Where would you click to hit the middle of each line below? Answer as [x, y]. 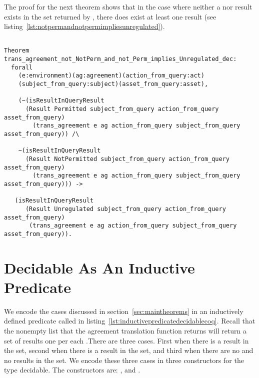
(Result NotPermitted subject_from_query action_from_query [127, 159]
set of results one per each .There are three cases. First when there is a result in [126, 340]
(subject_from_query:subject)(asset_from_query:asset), [113, 84]
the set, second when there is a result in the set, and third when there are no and [129, 350]
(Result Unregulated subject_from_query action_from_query [125, 209]
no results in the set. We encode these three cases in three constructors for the [124, 360]
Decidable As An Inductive [99, 267]
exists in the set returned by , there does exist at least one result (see [110, 16]
